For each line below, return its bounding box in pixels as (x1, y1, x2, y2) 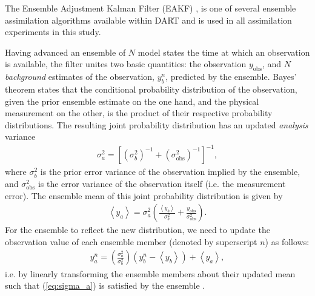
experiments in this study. (5, 25, 101, 38)
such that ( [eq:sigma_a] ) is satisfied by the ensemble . (5, 279, 205, 292)
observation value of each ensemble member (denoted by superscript (5, 235, 257, 248)
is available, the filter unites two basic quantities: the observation (5, 58, 247, 70)
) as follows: (265, 235, 310, 248)
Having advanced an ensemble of (5, 45, 126, 58)
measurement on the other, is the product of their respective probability (5, 107, 273, 119)
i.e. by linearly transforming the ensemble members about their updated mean (5, 267, 296, 280)
